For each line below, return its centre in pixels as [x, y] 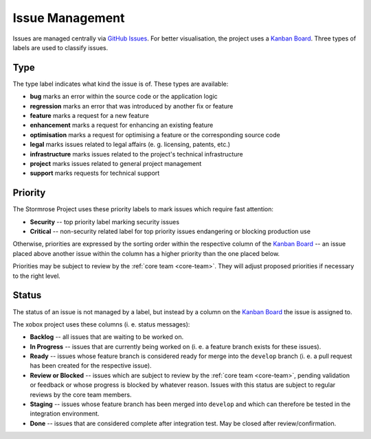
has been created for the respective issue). [91, 366]
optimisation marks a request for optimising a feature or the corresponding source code [155, 134]
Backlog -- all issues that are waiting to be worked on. [107, 337]
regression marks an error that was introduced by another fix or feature [132, 106]
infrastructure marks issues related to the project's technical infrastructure [136, 154]
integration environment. [65, 414]
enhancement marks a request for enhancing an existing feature [122, 125]
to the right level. [37, 276]
